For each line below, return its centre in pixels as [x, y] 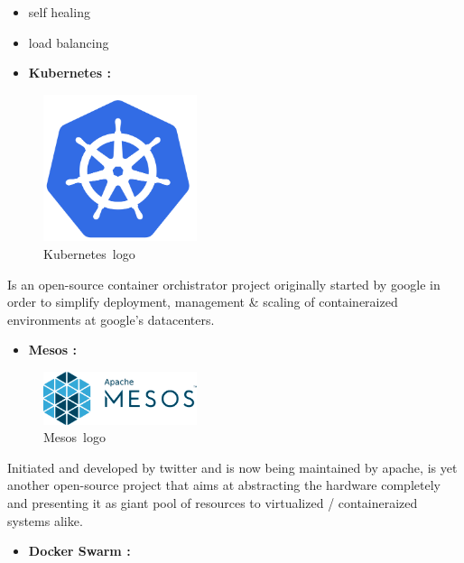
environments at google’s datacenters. [111, 319]
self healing [59, 12]
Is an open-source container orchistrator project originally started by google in [224, 284]
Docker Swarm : [79, 551]
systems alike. [45, 520]
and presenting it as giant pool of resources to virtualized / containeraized [213, 502]
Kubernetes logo [89, 254]
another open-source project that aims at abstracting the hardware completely [224, 485]
